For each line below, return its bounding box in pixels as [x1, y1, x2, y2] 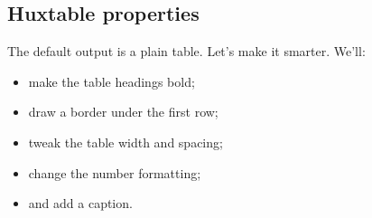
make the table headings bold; [28, 71, 195, 90]
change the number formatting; [28, 163, 201, 182]
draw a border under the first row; [28, 102, 219, 121]
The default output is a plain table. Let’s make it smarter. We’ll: [7, 42, 366, 61]
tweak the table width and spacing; [28, 132, 223, 151]
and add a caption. [28, 194, 133, 213]
